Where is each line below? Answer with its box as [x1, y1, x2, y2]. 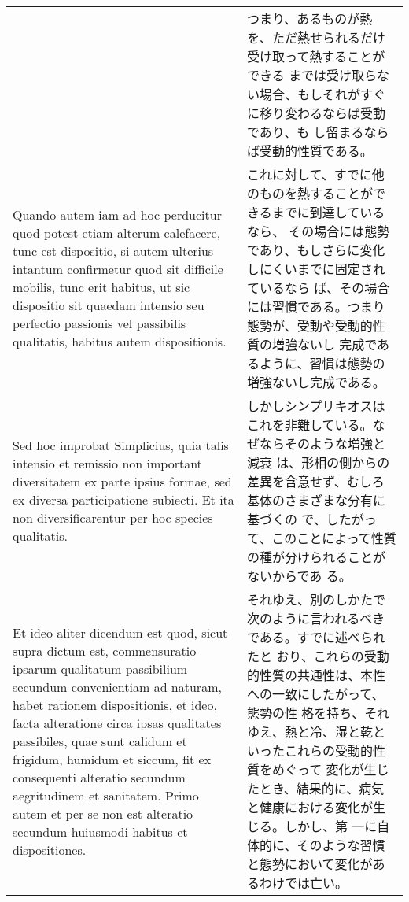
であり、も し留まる [246, 123, 364, 141]
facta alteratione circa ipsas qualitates [13, 713, 222, 732]
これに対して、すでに [246, 165, 372, 183]
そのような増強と [284, 434, 385, 453]
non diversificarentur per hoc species [13, 508, 213, 527]
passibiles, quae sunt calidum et [13, 731, 187, 750]
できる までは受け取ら [246, 66, 377, 84]
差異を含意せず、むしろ [246, 472, 385, 490]
